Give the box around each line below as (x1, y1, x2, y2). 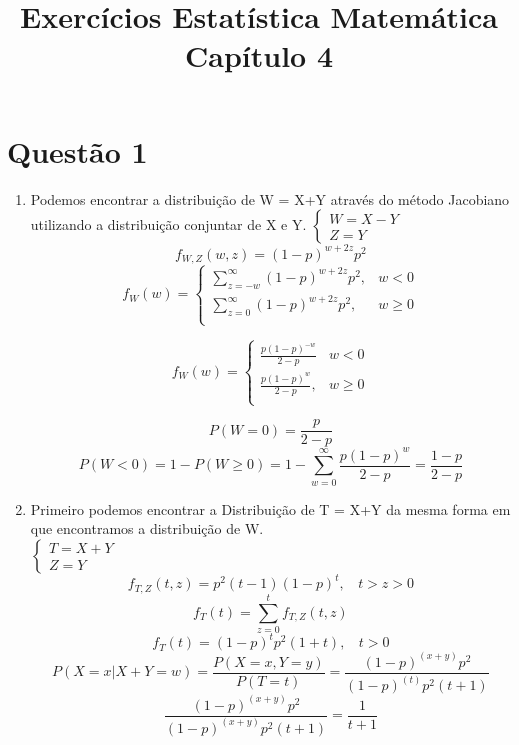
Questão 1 (7, 130, 148, 171)
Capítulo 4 (184, 35, 333, 76)
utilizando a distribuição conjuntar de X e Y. (30, 214, 307, 235)
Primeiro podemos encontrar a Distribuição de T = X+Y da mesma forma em (30, 498, 511, 519)
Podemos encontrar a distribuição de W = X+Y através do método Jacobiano (30, 188, 510, 209)
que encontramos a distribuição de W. (30, 518, 264, 539)
